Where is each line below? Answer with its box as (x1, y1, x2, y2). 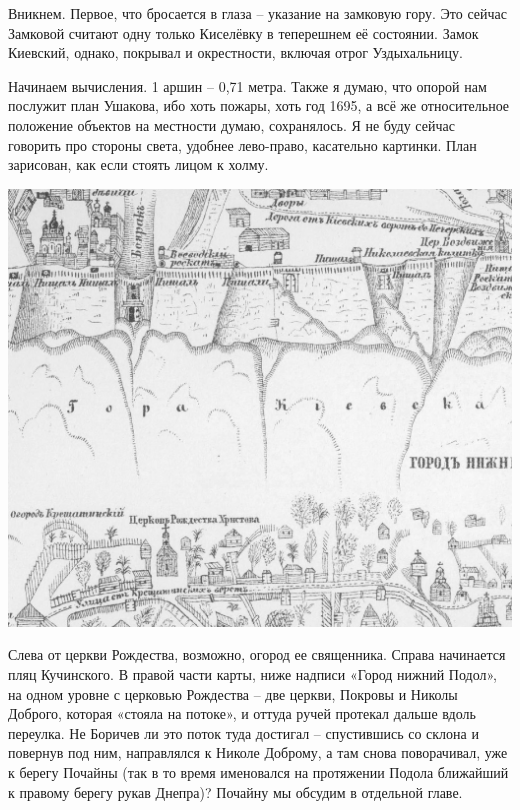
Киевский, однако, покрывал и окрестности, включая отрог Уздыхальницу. (8, 42, 463, 63)
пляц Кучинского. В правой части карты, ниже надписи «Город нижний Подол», (8, 663, 497, 684)
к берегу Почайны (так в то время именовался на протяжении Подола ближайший (8, 761, 509, 782)
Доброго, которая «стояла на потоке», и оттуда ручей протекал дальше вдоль (8, 703, 476, 724)
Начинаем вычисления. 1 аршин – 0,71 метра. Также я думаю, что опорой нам (8, 75, 487, 96)
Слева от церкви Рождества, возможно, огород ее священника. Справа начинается (8, 644, 506, 665)
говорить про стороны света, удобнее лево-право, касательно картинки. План (8, 134, 477, 155)
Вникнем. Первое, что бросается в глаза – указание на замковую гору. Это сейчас (8, 3, 508, 23)
